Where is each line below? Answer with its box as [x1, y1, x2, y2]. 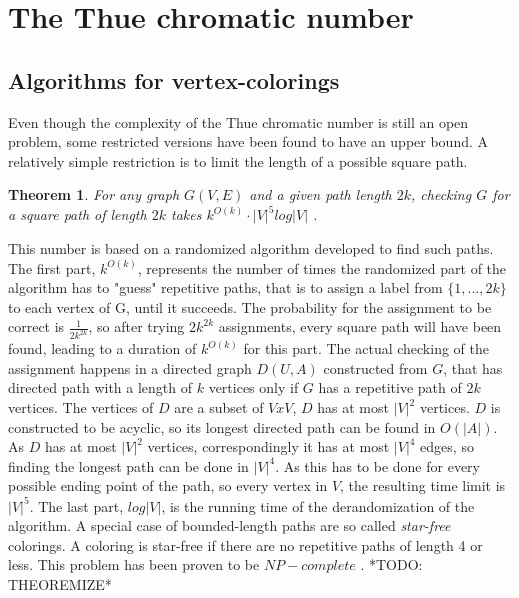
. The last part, [29, 495, 124, 516]
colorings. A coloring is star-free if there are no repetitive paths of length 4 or [8, 534, 483, 555]
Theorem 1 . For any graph [8, 184, 180, 205]
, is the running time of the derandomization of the [161, 495, 475, 516]
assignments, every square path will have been [218, 316, 502, 337]
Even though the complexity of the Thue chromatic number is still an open [8, 111, 469, 132]
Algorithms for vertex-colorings [8, 64, 340, 95]
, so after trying [88, 316, 185, 337]
